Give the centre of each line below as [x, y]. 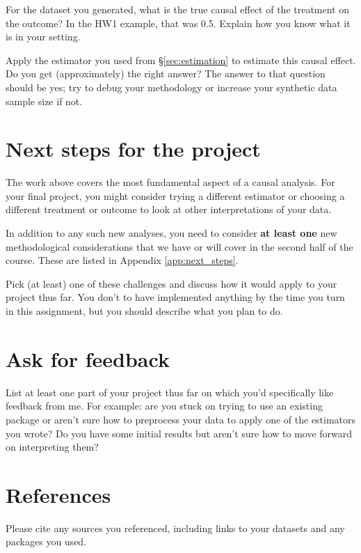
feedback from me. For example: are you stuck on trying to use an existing [164, 406]
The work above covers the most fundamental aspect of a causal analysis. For [170, 182]
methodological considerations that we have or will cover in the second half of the [179, 246]
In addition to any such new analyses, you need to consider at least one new [171, 233]
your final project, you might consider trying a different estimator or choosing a [175, 195]
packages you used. [46, 542]
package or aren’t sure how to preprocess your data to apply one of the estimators [181, 419]
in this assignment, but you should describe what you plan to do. [144, 311]
